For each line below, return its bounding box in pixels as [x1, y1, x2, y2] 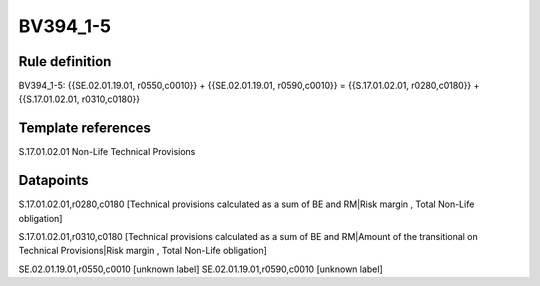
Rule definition [18, 53, 112, 70]
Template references [18, 120, 152, 137]
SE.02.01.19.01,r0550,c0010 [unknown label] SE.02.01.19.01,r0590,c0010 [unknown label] [18, 263, 384, 275]
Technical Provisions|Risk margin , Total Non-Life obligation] [18, 245, 267, 257]
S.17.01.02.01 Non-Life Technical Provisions [18, 146, 196, 158]
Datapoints [18, 172, 89, 189]
